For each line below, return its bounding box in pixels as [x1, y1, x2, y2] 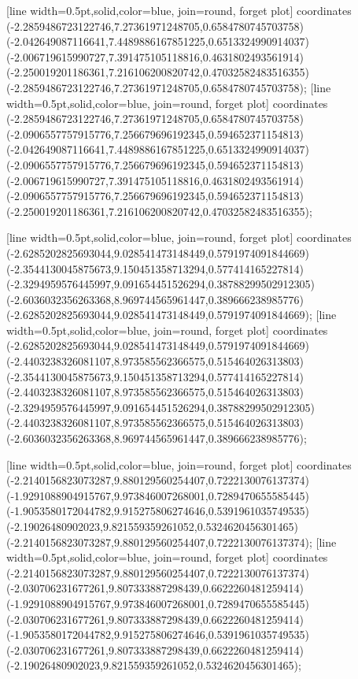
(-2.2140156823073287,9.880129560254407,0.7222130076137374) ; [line [6, 533, 337, 550]
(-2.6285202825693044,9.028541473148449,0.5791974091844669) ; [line [6, 306, 337, 323]
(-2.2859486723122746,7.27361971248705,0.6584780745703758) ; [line [6, 79, 331, 95]
